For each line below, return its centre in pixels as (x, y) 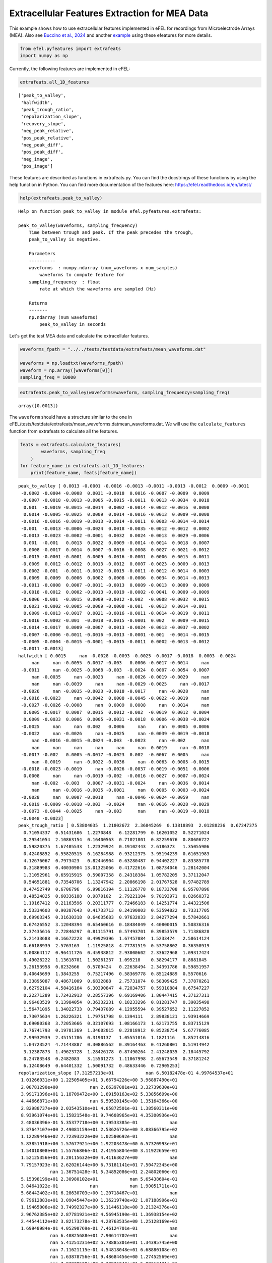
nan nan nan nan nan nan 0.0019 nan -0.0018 (120, 747)
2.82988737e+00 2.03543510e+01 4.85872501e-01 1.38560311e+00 (99, 1108)
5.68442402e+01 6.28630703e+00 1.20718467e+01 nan (99, 1193)
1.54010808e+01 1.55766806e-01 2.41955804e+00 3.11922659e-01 (99, 1151)
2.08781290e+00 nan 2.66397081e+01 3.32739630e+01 (99, 1087)
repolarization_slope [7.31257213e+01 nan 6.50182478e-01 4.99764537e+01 (126, 1073)
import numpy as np (44, 56)
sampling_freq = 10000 (48, 377)
